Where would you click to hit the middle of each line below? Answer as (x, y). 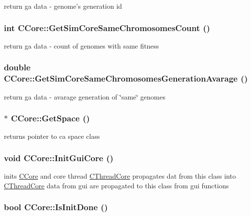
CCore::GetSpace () (50, 118)
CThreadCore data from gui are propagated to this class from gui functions (117, 185)
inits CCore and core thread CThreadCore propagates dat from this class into (120, 176)
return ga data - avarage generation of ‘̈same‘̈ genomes (85, 96)
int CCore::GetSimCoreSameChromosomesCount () (107, 27)
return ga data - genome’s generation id (63, 6)
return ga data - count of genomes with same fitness (81, 45)
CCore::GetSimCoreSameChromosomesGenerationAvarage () (126, 78)
